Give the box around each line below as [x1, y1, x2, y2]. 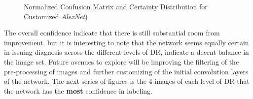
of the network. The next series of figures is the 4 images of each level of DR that [4, 76, 250, 86]
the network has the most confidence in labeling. [4, 85, 152, 96]
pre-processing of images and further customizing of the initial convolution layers [4, 66, 249, 76]
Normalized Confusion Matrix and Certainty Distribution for [24, 1, 208, 11]
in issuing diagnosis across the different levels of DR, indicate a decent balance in [4, 47, 249, 57]
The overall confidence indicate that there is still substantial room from [4, 28, 220, 38]
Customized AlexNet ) [24, 11, 88, 21]
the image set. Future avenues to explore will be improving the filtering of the [4, 56, 239, 66]
